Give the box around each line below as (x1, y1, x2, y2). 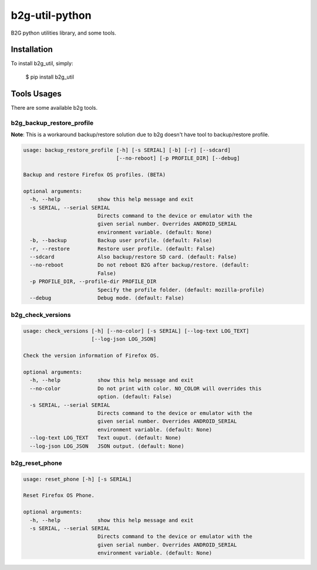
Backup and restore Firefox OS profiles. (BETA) (23, 171, 166, 178)
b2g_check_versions (11, 311, 71, 319)
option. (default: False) (97, 393, 173, 400)
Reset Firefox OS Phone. (23, 492, 95, 499)
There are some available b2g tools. (11, 104, 98, 111)
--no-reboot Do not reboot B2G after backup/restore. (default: (29, 262, 249, 268)
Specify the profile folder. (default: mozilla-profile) (97, 286, 265, 293)
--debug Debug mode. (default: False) (29, 294, 184, 301)
